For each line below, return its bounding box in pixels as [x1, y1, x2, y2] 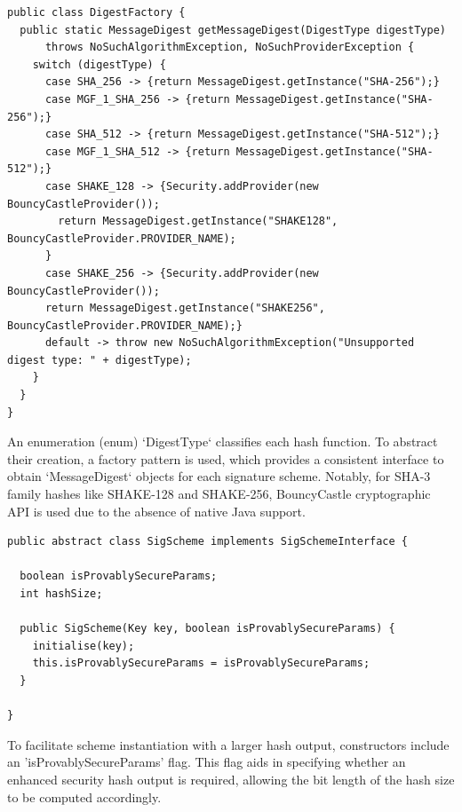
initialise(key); [32, 639, 135, 652]
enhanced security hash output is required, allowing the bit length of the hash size [7, 769, 455, 788]
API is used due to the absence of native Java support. [7, 501, 306, 520]
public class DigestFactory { [7, 6, 186, 19]
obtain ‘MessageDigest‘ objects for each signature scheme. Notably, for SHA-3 [7, 467, 431, 485]
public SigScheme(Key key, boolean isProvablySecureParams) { [20, 622, 395, 635]
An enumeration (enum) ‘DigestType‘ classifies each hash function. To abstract [7, 432, 438, 451]
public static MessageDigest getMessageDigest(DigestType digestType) [20, 23, 446, 36]
